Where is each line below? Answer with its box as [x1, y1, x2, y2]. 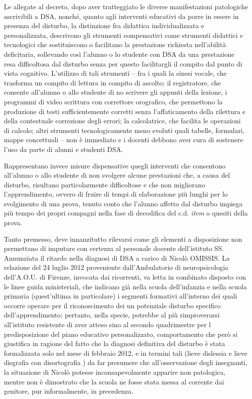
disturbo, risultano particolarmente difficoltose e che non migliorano [4, 179, 205, 189]
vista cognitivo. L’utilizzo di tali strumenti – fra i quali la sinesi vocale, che [4, 68, 227, 78]
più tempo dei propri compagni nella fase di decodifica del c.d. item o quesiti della [4, 208, 248, 218]
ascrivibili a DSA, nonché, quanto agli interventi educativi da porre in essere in [4, 11, 239, 21]
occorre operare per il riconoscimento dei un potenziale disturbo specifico [4, 300, 221, 310]
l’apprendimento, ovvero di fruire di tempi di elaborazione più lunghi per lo [4, 189, 228, 199]
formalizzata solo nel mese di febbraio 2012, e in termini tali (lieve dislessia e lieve [4, 348, 248, 358]
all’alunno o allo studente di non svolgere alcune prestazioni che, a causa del [4, 170, 230, 180]
